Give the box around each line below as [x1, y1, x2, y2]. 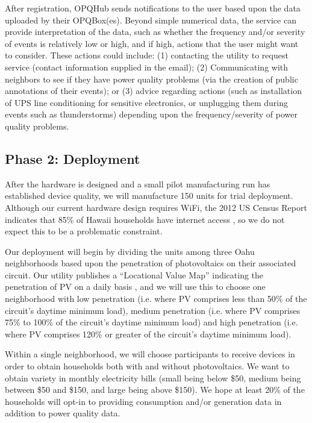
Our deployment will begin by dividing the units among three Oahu [5, 245, 255, 257]
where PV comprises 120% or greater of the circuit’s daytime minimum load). [5, 327, 292, 340]
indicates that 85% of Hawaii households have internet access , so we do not [5, 213, 285, 225]
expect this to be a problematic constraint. [5, 225, 163, 237]
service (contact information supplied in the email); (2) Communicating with [5, 60, 289, 73]
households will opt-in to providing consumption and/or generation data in [5, 395, 282, 407]
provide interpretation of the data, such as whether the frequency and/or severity [5, 25, 305, 38]
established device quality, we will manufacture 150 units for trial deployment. [5, 189, 293, 202]
